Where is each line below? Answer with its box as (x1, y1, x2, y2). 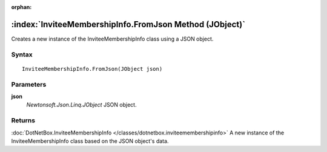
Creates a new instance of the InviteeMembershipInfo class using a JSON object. (11, 35, 214, 42)
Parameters (11, 80, 47, 88)
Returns (11, 116, 36, 125)
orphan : (11, 4, 32, 10)
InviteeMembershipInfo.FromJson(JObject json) (22, 65, 163, 72)
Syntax (11, 50, 33, 59)
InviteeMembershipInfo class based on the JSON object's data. (11, 137, 169, 145)
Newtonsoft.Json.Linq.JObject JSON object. (26, 101, 137, 108)
